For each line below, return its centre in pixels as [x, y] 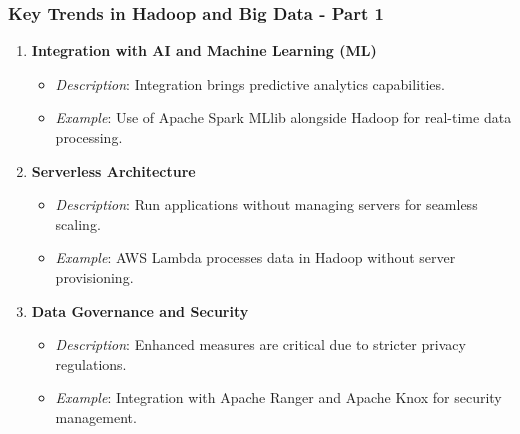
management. [96, 416]
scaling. [78, 223]
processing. [89, 137]
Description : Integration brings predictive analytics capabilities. [250, 83]
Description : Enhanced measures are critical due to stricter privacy [260, 344]
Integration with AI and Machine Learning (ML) [204, 50]
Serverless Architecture [113, 170]
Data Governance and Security [140, 310]
